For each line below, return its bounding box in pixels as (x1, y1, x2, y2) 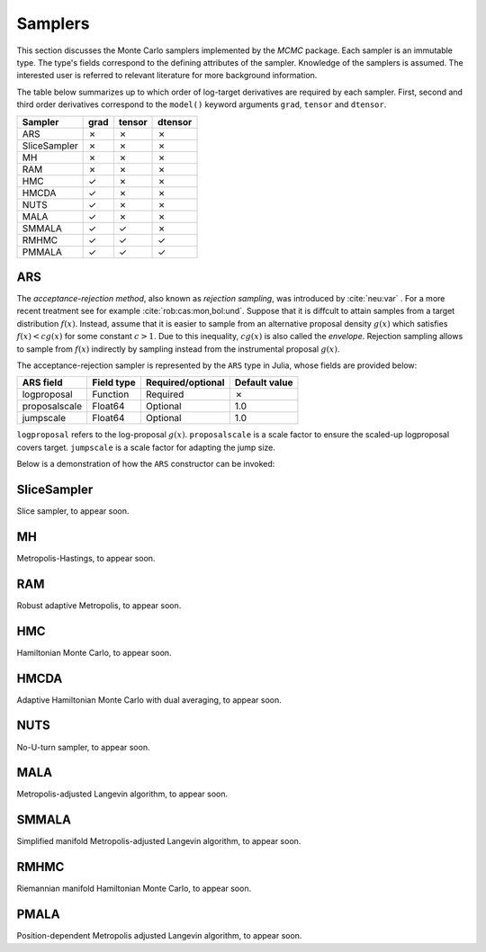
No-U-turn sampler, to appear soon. (16, 741, 150, 752)
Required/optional (145, 376, 225, 389)
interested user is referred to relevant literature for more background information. (16, 70, 318, 81)
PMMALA (22, 246, 62, 258)
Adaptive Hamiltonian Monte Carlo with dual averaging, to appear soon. (16, 694, 283, 705)
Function (91, 388, 130, 400)
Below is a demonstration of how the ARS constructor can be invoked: (16, 459, 275, 470)
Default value (234, 376, 293, 389)
